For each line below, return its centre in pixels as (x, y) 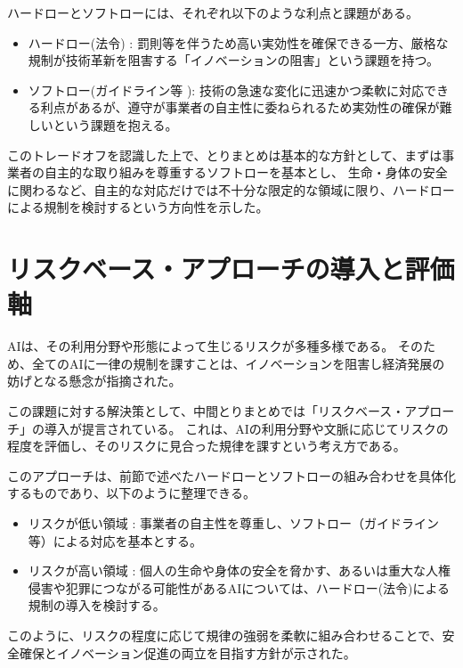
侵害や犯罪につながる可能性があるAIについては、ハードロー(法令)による (239, 587)
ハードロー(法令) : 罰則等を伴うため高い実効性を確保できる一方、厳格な (238, 42)
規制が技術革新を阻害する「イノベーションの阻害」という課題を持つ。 (233, 60)
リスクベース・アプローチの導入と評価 (231, 269)
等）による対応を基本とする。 (115, 540)
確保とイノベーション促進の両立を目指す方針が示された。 (187, 652)
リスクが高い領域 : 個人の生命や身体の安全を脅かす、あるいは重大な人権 (239, 570)
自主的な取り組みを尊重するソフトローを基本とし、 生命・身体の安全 (246, 172)
